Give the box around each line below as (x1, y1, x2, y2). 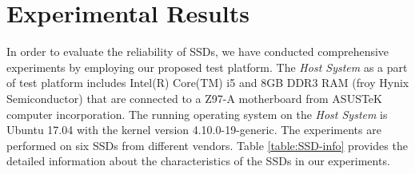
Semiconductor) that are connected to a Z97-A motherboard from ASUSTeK (6, 89, 382, 106)
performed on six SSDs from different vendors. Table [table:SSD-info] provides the (6, 136, 408, 153)
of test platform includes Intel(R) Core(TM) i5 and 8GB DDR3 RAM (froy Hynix (6, 74, 409, 91)
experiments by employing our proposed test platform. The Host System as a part (6, 58, 408, 75)
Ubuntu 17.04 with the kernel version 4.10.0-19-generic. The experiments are (6, 121, 381, 138)
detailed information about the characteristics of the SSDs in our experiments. (6, 152, 390, 169)
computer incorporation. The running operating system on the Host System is (6, 105, 388, 122)
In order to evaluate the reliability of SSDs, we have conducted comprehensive (6, 43, 389, 60)
